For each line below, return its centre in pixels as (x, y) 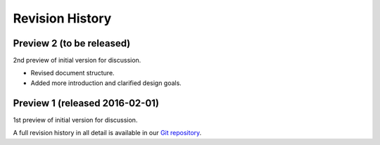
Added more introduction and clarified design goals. (106, 83)
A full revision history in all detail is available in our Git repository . (107, 133)
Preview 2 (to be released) (72, 43)
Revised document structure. (73, 73)
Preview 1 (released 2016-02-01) (86, 103)
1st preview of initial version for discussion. (75, 120)
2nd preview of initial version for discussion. (77, 61)
